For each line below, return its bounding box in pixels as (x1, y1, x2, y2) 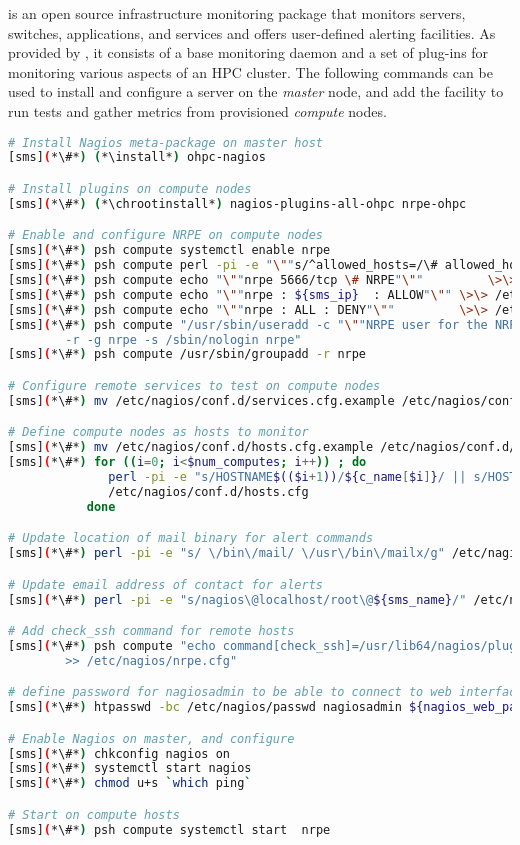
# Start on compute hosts (8, 807, 180, 822)
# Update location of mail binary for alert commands (8, 531, 374, 546)
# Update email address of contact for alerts (8, 577, 323, 592)
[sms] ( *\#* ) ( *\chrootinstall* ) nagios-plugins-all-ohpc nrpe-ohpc (8, 196, 467, 211)
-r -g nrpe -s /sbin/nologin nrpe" (65, 332, 302, 347)
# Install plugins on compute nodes (8, 181, 252, 196)
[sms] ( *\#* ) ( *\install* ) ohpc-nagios (8, 150, 266, 165)
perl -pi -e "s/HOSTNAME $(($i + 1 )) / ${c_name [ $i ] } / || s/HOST (108, 469, 517, 484)
